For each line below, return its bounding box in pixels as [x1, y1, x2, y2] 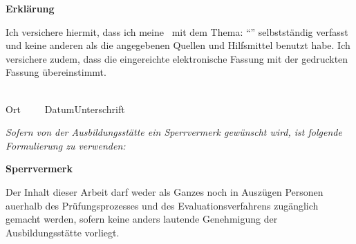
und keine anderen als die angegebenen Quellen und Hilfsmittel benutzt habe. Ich [6, 38, 350, 52]
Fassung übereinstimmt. [6, 65, 106, 79]
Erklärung [6, 1, 55, 15]
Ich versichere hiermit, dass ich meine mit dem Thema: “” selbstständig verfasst [6, 24, 348, 39]
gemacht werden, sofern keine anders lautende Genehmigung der [6, 212, 278, 226]
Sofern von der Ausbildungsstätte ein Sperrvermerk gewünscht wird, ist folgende [6, 125, 342, 139]
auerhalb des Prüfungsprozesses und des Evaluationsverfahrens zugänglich [6, 198, 319, 212]
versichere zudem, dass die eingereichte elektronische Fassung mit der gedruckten [6, 51, 348, 65]
